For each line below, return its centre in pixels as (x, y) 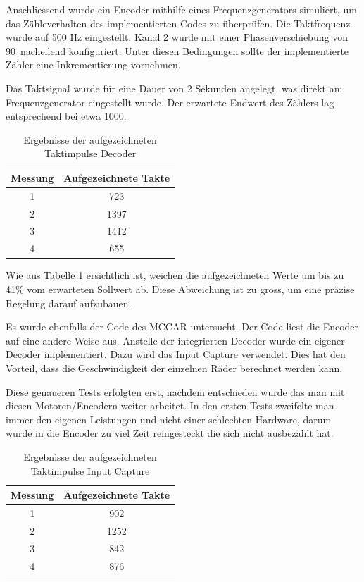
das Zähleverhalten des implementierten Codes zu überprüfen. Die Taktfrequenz (178, 23)
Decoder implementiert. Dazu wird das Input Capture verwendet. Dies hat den (176, 354)
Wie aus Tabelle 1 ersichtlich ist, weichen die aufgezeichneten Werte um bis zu (175, 275)
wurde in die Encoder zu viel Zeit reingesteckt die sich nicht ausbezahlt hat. (170, 433)
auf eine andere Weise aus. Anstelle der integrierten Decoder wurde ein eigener (175, 340)
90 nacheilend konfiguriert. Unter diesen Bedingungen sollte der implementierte (177, 50)
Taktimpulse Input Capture (90, 470)
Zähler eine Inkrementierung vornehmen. (93, 64)
